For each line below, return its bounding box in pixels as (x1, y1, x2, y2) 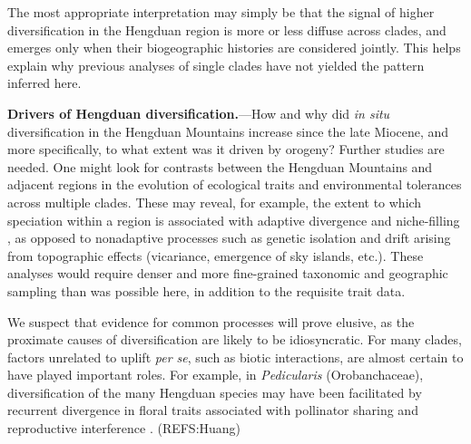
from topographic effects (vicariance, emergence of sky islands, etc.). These (7, 246, 424, 265)
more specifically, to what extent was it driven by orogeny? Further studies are (7, 140, 445, 159)
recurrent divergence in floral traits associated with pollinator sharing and (7, 401, 418, 420)
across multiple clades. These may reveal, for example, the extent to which (7, 192, 422, 211)
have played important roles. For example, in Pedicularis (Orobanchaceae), (7, 365, 424, 384)
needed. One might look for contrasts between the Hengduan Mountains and (7, 157, 433, 176)
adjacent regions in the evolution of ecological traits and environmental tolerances (7, 175, 462, 194)
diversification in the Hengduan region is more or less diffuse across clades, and (7, 20, 446, 39)
